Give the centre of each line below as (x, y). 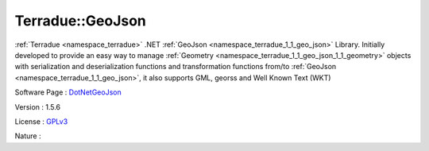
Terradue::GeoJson (81, 21)
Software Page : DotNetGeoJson (68, 92)
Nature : (28, 136)
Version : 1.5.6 (38, 106)
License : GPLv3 (41, 121)
